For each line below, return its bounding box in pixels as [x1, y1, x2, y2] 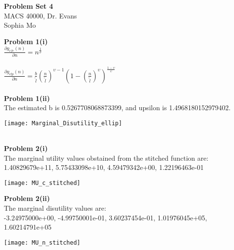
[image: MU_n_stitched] [4, 239, 81, 246]
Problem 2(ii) [4, 193, 50, 203]
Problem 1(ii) [4, 93, 50, 103]
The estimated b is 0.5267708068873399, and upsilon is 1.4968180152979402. [4, 102, 231, 113]
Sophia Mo [4, 20, 36, 30]
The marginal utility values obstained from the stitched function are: [4, 152, 209, 163]
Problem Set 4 [4, 1, 53, 11]
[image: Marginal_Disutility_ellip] [4, 119, 122, 127]
